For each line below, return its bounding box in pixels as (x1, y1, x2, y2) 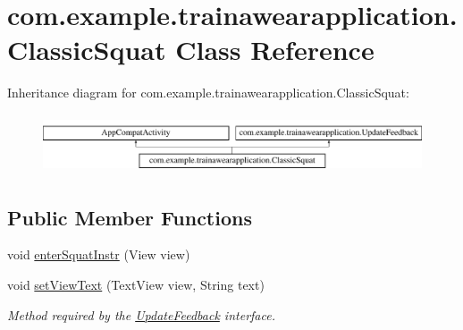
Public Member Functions (7, 203, 252, 231)
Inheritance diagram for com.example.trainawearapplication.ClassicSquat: (7, 83, 409, 102)
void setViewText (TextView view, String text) (7, 275, 265, 294)
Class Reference (175, 31, 375, 68)
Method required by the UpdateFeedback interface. (7, 305, 275, 324)
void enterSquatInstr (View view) (7, 245, 190, 264)
